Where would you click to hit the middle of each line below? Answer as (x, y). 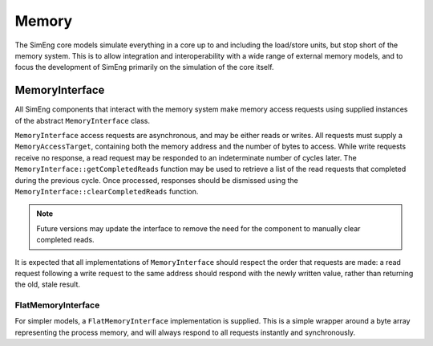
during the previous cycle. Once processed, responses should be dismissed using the (156, 180)
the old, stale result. (47, 284)
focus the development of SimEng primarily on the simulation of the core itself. (144, 67)
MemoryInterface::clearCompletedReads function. (107, 191)
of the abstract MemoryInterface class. (82, 120)
